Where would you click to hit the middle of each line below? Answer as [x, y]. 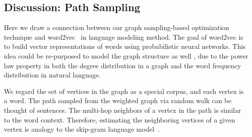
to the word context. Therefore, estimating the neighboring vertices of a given [119, 119]
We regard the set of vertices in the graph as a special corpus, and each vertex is [124, 91]
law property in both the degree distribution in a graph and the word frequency [123, 65]
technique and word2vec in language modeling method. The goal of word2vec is [124, 37]
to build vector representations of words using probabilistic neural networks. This [125, 46]
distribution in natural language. [52, 75]
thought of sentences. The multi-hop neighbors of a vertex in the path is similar [123, 110]
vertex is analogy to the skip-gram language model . [82, 129]
